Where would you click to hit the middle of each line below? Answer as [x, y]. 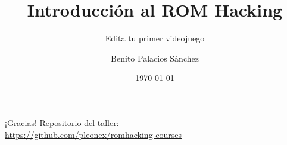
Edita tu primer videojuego [155, 38]
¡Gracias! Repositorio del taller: [62, 122]
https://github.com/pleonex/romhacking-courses [93, 134]
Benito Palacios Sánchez [155, 58]
